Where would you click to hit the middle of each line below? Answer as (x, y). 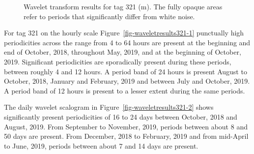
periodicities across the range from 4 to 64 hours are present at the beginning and (127, 42)
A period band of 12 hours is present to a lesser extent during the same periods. (125, 90)
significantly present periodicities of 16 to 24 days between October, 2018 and (121, 116)
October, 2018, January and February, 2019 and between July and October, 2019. (127, 81)
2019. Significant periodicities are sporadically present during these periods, (118, 61)
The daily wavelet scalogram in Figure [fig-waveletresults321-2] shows (109, 107)
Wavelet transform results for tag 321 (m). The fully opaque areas (123, 6)
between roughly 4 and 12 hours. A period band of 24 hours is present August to (126, 71)
